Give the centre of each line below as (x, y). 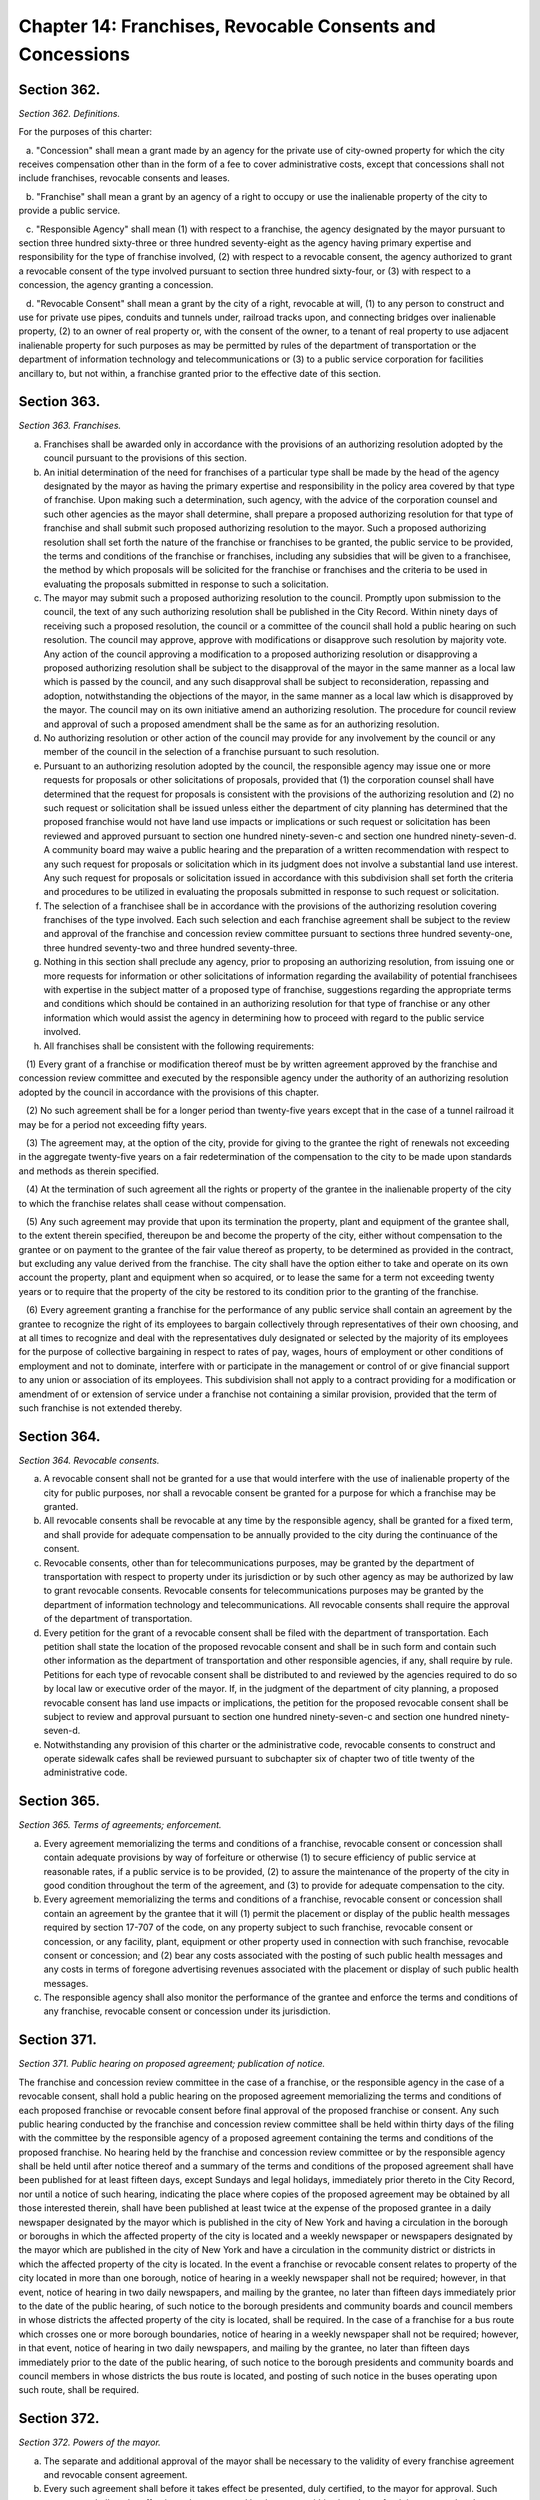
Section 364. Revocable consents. (89, 1460)
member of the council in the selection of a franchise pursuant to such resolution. (211, 752)
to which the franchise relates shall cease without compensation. (152, 1203)
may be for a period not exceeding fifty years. (112, 1124)
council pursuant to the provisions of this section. (145, 458)
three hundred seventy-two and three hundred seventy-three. (170, 947)
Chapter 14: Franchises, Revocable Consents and (227, 26)
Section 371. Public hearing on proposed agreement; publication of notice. (171, 2064)
